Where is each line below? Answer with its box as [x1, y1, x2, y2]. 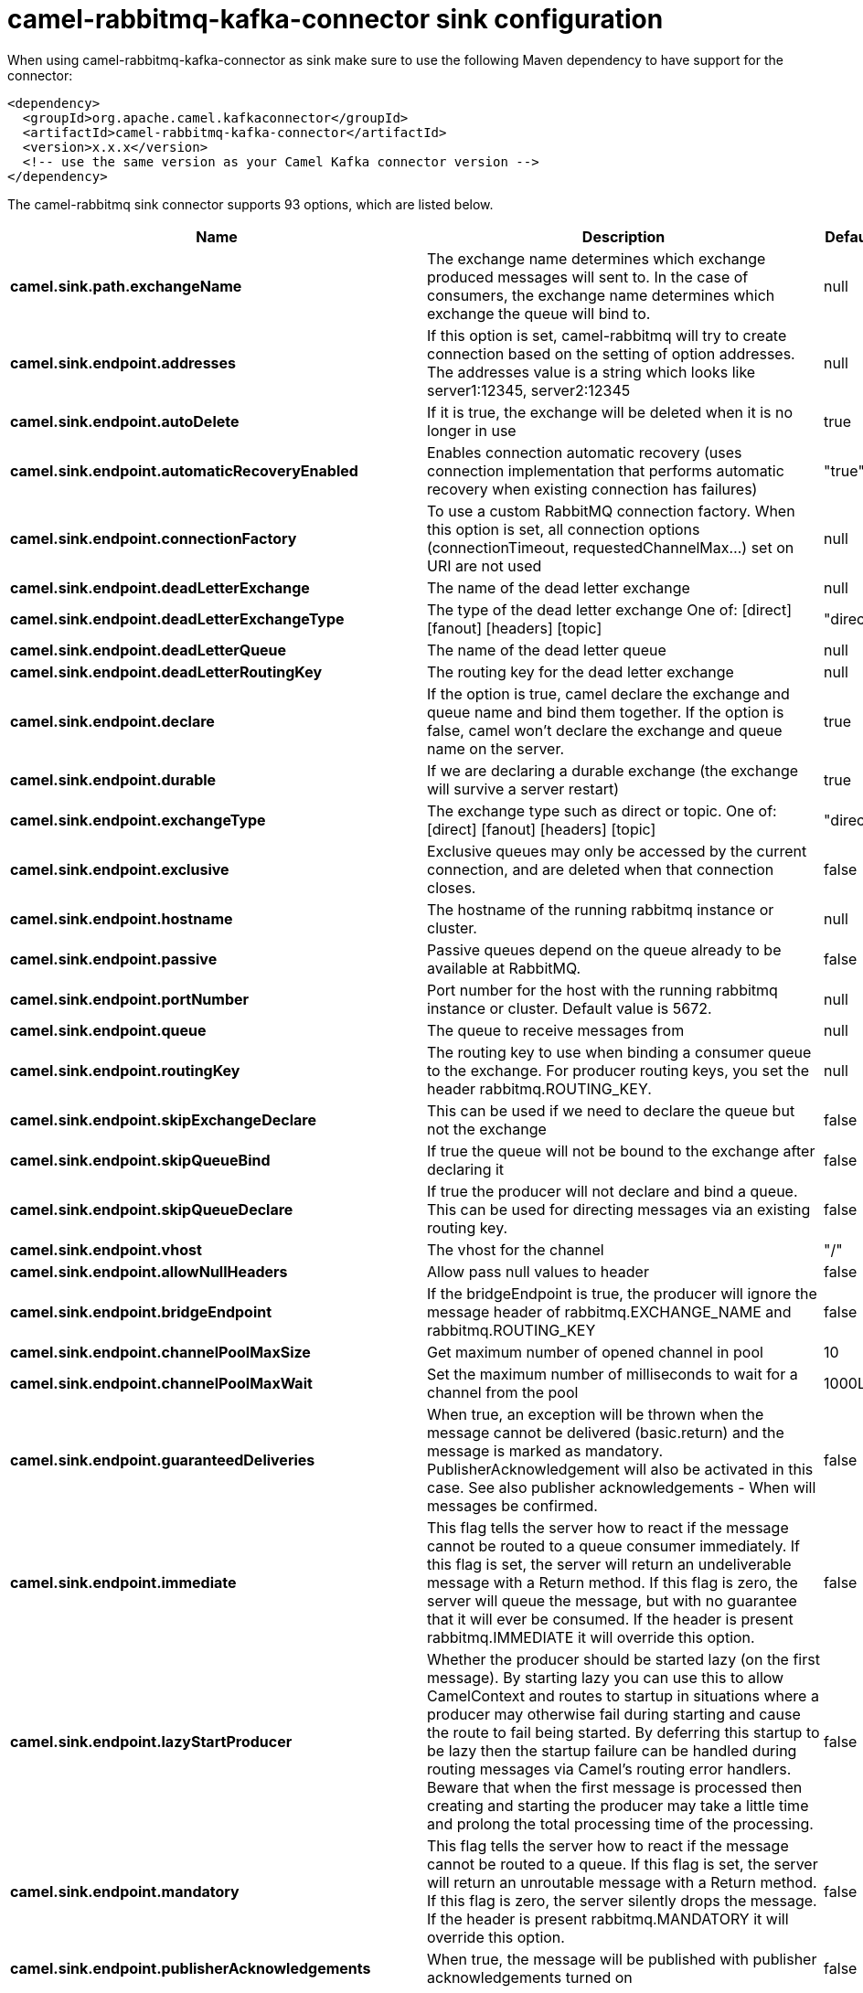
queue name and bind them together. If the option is [427, 702, 784, 721]
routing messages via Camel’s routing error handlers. [427, 1759, 792, 1778]
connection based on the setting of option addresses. [427, 344, 795, 363]
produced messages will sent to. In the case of [427, 267, 749, 286]
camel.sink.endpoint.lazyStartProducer [10, 1732, 293, 1751]
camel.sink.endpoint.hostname [10, 909, 233, 928]
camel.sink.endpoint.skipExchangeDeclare [10, 1110, 316, 1129]
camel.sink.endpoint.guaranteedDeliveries [10, 1450, 315, 1469]
